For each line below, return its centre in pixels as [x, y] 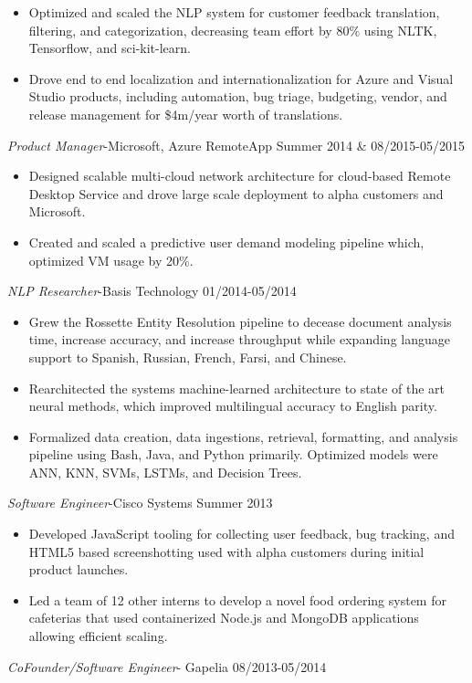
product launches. [79, 569]
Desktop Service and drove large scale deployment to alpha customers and [236, 193]
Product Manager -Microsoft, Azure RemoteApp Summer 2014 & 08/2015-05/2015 [236, 145]
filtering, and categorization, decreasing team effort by [180, 30]
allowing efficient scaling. [98, 636]
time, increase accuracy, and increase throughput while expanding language [239, 339]
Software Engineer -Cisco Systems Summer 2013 [140, 503]
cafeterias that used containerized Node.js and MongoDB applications [224, 618]
